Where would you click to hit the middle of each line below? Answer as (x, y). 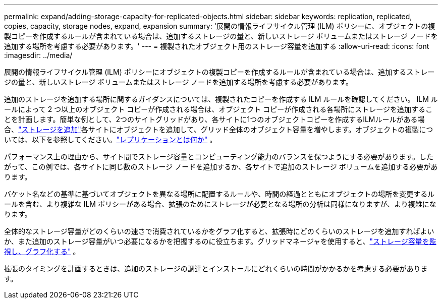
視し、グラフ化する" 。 (42, 251)
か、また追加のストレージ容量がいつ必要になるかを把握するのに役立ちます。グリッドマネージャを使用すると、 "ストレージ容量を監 (220, 241)
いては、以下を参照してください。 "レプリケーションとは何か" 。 (111, 139)
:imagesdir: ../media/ (38, 55)
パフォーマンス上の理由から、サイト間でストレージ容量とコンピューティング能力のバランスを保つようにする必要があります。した (219, 157)
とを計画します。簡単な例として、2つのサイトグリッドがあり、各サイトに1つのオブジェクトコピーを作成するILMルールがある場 (214, 119)
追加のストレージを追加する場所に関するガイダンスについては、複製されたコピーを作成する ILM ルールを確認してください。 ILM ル (221, 99)
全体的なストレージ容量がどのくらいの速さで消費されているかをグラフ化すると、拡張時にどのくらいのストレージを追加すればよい (219, 231)
